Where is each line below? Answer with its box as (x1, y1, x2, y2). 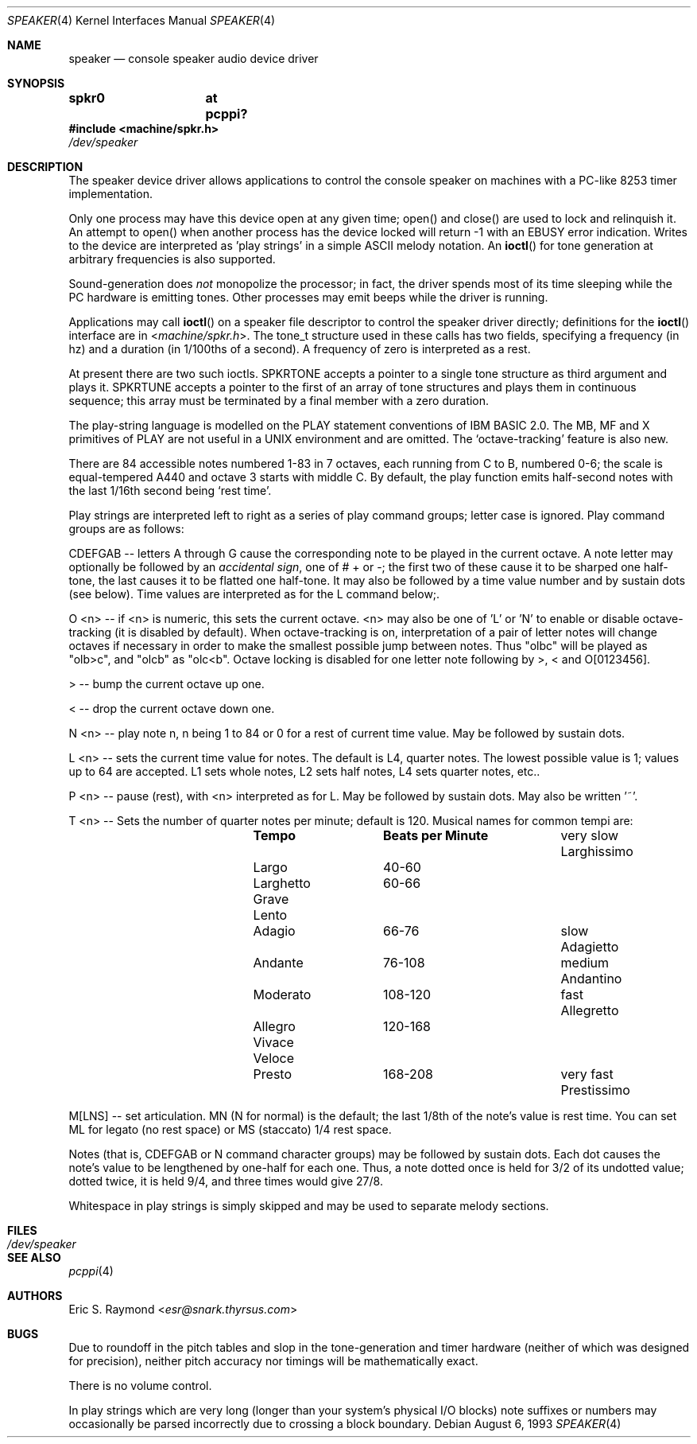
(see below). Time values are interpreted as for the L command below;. (68, 587, 440, 601)
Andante (253, 955, 304, 971)
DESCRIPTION (7, 160, 83, 173)
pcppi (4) (68, 1264, 114, 1278)
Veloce (253, 1050, 295, 1066)
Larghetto (253, 875, 311, 891)
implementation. (68, 187, 153, 200)
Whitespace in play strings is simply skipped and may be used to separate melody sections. (68, 1199, 549, 1212)
